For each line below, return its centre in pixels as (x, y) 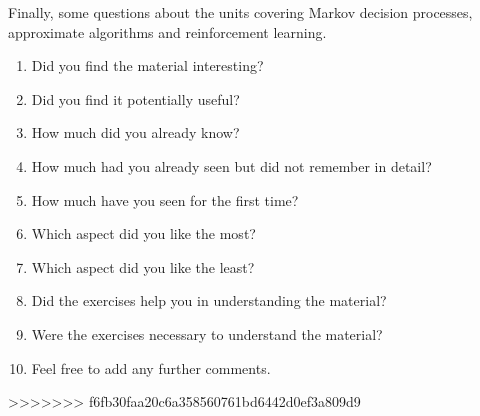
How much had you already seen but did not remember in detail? (231, 165)
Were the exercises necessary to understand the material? (207, 333)
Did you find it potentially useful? (135, 98)
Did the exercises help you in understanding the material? (209, 300)
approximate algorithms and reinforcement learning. (167, 31)
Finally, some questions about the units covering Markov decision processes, (240, 12)
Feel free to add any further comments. (151, 367)
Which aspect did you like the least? (143, 266)
